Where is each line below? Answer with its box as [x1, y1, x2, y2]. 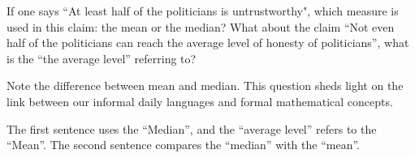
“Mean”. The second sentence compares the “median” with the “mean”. [6, 136, 360, 153]
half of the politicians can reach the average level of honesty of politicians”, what [6, 34, 409, 51]
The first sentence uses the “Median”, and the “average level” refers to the [6, 120, 377, 137]
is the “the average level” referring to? [6, 49, 197, 66]
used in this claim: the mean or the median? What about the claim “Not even [6, 18, 395, 35]
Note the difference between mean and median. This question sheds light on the [6, 77, 404, 94]
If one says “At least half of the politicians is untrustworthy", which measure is [6, 2, 399, 19]
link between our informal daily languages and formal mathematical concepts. [6, 92, 393, 109]
